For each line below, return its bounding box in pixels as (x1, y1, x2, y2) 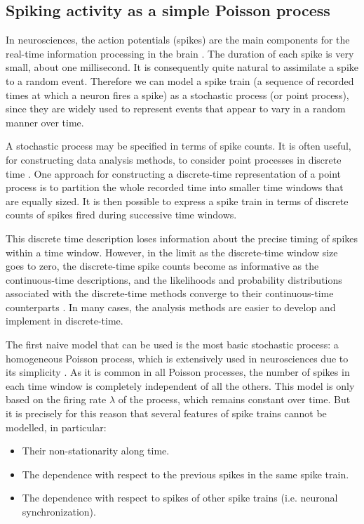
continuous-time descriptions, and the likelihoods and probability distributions (6, 272, 342, 287)
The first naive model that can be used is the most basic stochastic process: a (6, 337, 339, 352)
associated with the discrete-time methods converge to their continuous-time (6, 286, 334, 301)
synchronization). (22, 504, 96, 519)
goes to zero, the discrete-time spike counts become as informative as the (6, 258, 319, 273)
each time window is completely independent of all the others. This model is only (6, 378, 355, 393)
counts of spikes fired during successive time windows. (6, 207, 237, 222)
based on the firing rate (6, 392, 107, 407)
